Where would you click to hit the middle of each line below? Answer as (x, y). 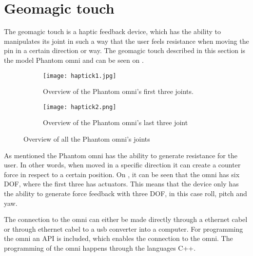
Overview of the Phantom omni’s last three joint (116, 122)
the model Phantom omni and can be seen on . (74, 60)
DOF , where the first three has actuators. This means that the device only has (121, 184)
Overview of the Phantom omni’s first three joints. (118, 91)
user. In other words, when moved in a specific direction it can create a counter (122, 165)
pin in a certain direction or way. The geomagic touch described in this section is (125, 50)
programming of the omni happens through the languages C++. (100, 247)
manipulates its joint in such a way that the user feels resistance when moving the (126, 41)
